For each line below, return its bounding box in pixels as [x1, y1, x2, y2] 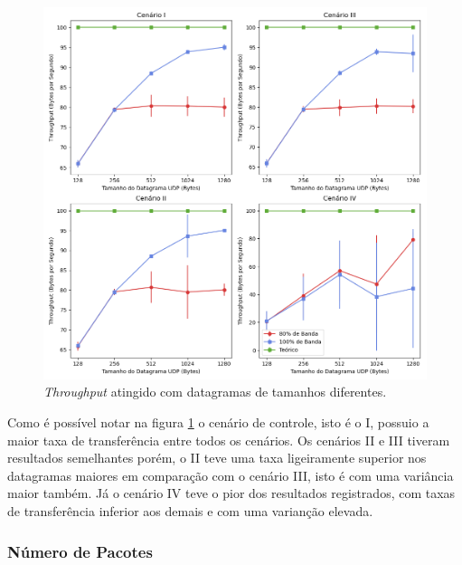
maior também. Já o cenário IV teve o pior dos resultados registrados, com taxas [7, 484, 456, 503]
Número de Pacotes [7, 540, 153, 562]
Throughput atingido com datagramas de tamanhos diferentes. [43, 382, 387, 401]
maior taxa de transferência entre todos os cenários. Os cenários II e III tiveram [7, 430, 450, 449]
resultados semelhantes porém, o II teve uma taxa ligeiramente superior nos [7, 448, 427, 467]
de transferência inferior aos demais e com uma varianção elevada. [7, 502, 373, 520]
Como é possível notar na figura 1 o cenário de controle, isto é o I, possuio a [7, 413, 429, 432]
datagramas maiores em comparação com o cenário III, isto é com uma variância [7, 465, 454, 484]
